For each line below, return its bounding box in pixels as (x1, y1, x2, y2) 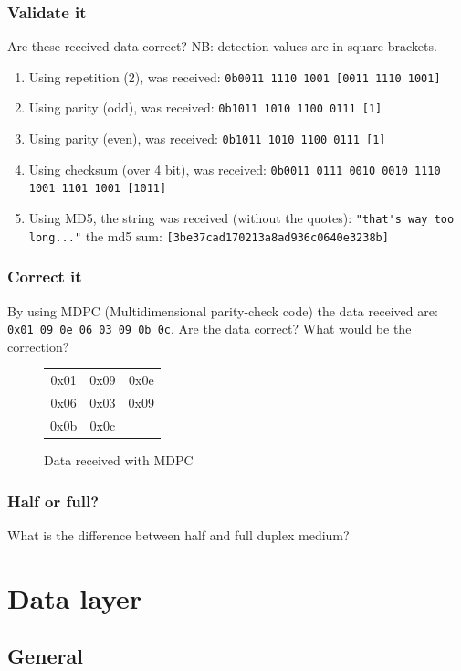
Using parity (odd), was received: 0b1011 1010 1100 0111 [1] (28, 98, 382, 117)
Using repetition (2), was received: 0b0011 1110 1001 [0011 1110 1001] (28, 67, 441, 86)
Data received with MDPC (44, 451, 194, 469)
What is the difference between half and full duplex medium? (7, 525, 350, 544)
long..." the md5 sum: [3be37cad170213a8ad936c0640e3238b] (28, 226, 389, 245)
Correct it (7, 265, 82, 288)
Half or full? (7, 489, 100, 512)
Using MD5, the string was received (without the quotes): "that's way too (28, 208, 455, 228)
